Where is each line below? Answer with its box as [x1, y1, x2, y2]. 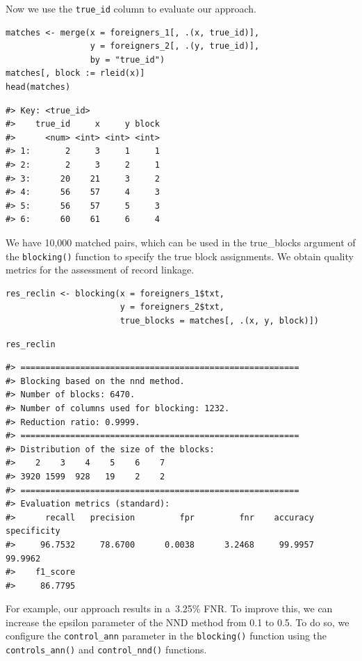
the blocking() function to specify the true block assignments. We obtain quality [6, 248, 354, 263]
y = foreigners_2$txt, [120, 302, 224, 312]
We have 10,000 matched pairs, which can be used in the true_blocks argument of [6, 234, 356, 249]
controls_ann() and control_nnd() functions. [6, 642, 207, 657]
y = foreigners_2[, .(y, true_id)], [90, 41, 260, 51]
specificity [6, 526, 60, 536]
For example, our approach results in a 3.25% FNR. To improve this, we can [6, 601, 333, 616]
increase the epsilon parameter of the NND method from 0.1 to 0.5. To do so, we [6, 614, 349, 629]
